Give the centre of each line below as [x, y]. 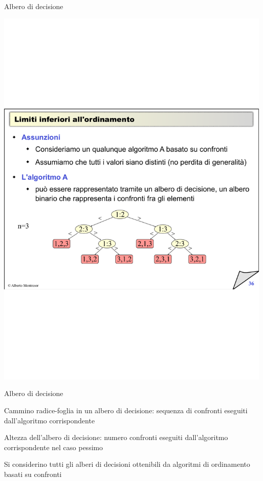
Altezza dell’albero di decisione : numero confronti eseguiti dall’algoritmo [116, 437]
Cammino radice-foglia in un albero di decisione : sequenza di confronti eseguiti [126, 410]
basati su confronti [33, 474]
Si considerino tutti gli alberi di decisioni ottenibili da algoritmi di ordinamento [127, 464]
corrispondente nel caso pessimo [54, 447]
